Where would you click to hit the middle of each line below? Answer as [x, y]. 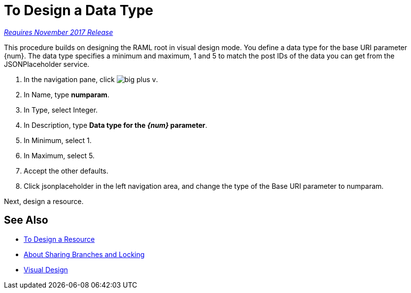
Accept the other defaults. [66, 171]
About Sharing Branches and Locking [84, 254]
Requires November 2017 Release [59, 32]
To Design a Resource [59, 239]
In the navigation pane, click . [91, 79]
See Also [26, 220]
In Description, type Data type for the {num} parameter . [116, 125]
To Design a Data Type [79, 10]
